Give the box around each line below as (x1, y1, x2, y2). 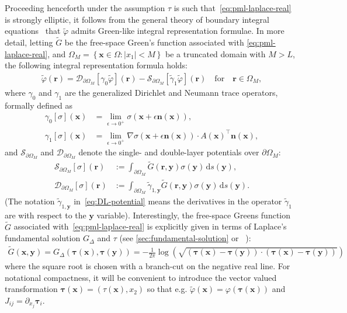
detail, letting (5, 36, 53, 48)
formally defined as (5, 99, 73, 111)
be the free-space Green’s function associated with (64, 36, 244, 48)
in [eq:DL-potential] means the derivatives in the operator (74, 195, 282, 207)
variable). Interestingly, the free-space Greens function (96, 208, 291, 221)
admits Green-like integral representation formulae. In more (71, 25, 284, 37)
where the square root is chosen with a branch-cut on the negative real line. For (5, 260, 290, 272)
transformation (5, 283, 58, 295)
